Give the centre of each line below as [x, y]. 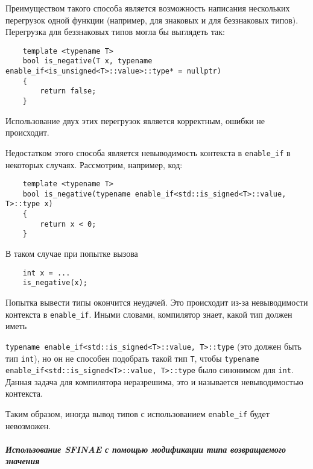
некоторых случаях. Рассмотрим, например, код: [94, 164]
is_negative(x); [55, 283]
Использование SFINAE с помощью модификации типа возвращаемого [146, 449]
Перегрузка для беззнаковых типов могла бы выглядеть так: [115, 32]
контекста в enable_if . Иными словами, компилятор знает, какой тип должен [149, 314]
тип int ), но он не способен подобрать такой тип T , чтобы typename [132, 358]
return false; [68, 91]
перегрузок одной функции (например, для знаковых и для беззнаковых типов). [152, 20]
